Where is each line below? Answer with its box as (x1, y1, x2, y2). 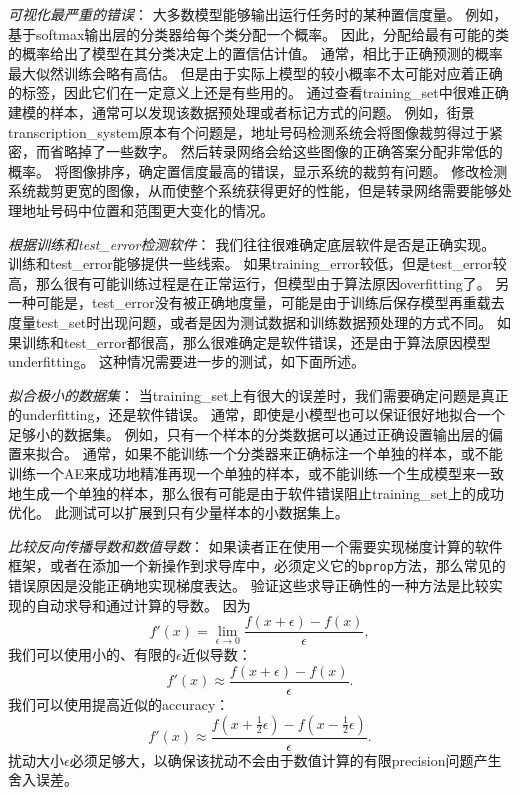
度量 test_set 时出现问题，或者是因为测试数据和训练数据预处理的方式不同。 (8, 311, 493, 332)
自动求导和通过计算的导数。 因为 (35, 594, 251, 615)
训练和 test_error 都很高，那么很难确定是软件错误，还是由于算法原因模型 (21, 331, 491, 352)
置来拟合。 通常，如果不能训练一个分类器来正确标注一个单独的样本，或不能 (8, 443, 503, 464)
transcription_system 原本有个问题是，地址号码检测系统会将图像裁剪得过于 (8, 121, 489, 142)
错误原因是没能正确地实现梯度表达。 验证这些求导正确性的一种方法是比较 (8, 575, 489, 596)
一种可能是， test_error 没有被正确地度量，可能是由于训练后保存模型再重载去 (8, 292, 505, 313)
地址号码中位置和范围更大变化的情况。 (21, 199, 274, 220)
